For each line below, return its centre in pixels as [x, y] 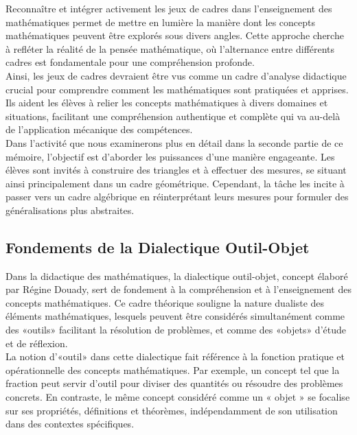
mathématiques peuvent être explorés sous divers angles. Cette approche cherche [175, 35]
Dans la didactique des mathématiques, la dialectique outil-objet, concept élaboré [177, 275]
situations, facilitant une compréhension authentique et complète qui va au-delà [173, 116]
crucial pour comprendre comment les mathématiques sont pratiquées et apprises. [177, 89]
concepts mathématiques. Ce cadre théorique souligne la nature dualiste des [165, 302]
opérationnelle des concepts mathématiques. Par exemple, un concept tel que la [173, 369]
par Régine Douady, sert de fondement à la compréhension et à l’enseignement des [178, 289]
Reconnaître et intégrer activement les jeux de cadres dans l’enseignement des [169, 8]
